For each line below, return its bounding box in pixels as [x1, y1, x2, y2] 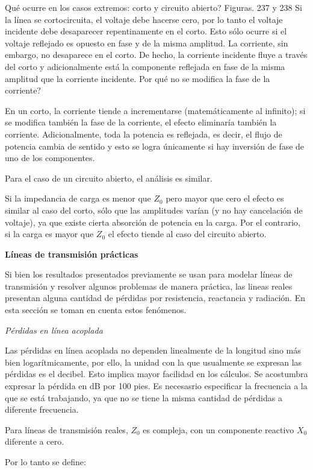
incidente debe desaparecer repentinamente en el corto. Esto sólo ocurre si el [5, 25, 287, 37]
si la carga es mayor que [5, 227, 94, 240]
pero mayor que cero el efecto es [166, 192, 284, 205]
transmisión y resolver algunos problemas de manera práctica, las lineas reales [5, 279, 293, 292]
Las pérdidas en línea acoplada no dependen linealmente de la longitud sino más [5, 344, 301, 357]
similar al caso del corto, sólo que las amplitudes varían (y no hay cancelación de [5, 203, 303, 216]
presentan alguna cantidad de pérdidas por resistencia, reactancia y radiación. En [5, 291, 305, 304]
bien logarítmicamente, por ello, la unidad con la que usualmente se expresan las [5, 355, 302, 368]
